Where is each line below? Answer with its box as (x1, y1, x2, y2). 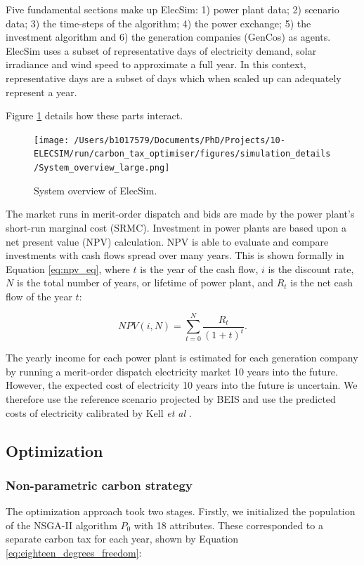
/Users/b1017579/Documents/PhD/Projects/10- (74, 135, 285, 145)
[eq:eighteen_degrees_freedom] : (6, 545, 142, 559)
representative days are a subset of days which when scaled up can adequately (6, 70, 342, 85)
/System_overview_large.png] (34, 163, 170, 173)
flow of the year (6, 288, 72, 303)
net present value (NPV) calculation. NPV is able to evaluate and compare (6, 234, 329, 248)
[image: (34, 135, 70, 145)
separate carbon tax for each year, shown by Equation (6, 531, 239, 546)
